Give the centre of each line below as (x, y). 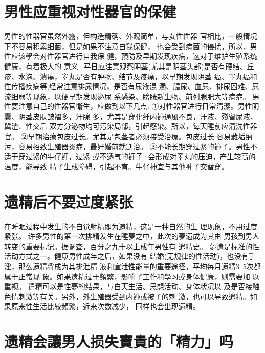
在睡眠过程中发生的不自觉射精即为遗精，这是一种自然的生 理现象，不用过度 (131, 226)
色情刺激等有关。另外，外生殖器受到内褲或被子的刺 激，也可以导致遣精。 (127, 296)
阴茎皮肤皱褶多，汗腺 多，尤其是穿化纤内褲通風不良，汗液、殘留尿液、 (138, 116)
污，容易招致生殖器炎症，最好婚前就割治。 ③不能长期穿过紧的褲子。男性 (127, 146)
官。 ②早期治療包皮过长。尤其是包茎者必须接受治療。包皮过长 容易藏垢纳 (128, 136)
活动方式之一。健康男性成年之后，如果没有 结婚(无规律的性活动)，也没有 (126, 256)
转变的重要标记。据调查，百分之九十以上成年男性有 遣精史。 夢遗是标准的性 (132, 246)
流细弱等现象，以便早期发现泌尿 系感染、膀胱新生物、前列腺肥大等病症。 (127, 96)
